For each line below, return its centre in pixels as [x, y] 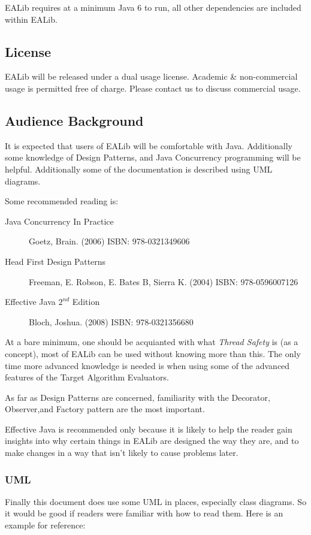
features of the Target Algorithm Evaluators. [87, 377]
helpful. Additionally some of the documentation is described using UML [139, 169]
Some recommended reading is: [62, 201]
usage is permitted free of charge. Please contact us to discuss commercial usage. [153, 88]
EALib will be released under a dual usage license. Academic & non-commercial [151, 76]
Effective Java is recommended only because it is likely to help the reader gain [149, 429]
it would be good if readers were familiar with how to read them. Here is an [144, 513]
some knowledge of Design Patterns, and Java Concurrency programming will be [153, 157]
